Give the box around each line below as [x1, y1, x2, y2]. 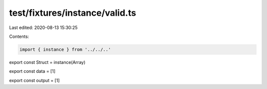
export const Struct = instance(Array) [9, 59, 86, 65]
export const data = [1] [9, 68, 56, 74]
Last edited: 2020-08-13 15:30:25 [9, 25, 78, 30]
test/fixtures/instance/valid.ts [9, 7, 136, 18]
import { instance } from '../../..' [19, 47, 111, 52]
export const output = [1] [9, 77, 60, 83]
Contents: [9, 33, 29, 39]
